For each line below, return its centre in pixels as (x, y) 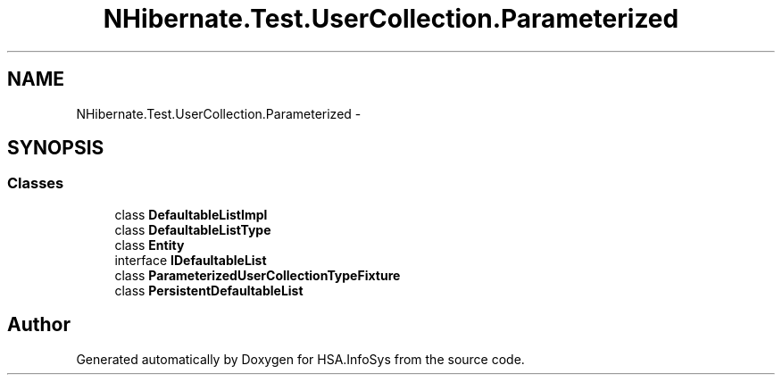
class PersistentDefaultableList (209, 290)
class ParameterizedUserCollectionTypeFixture (258, 275)
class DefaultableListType (193, 229)
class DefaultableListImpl (191, 214)
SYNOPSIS (56, 148)
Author (39, 325)
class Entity (150, 245)
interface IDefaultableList (191, 260)
